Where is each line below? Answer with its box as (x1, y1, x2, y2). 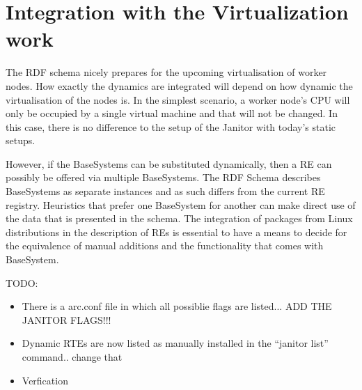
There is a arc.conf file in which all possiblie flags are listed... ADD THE (22, 299, 332, 313)
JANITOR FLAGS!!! (22, 312, 111, 327)
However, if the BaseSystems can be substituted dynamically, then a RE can (6, 156, 332, 171)
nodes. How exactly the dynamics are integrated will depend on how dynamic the (6, 78, 353, 93)
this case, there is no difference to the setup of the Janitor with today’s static (6, 119, 336, 134)
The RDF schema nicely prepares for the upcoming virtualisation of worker (6, 65, 327, 79)
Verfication (22, 373, 68, 387)
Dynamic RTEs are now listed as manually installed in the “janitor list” (22, 336, 329, 350)
